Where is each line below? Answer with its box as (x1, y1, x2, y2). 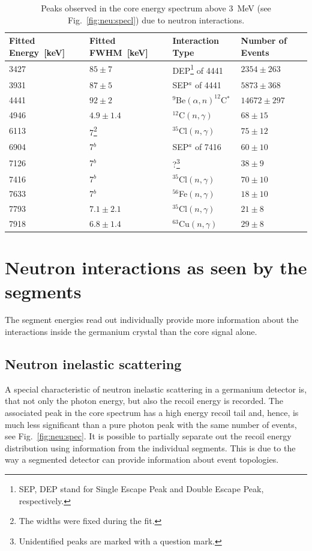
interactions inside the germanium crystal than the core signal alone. (5, 325, 257, 338)
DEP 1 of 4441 (172, 62, 223, 76)
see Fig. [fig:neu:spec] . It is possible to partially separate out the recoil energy (5, 430, 292, 442)
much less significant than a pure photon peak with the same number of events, (5, 418, 297, 430)
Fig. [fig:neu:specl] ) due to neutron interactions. (67, 13, 245, 26)
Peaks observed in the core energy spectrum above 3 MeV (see (41, 2, 271, 14)
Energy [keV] (9, 46, 65, 58)
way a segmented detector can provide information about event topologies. (5, 453, 279, 466)
